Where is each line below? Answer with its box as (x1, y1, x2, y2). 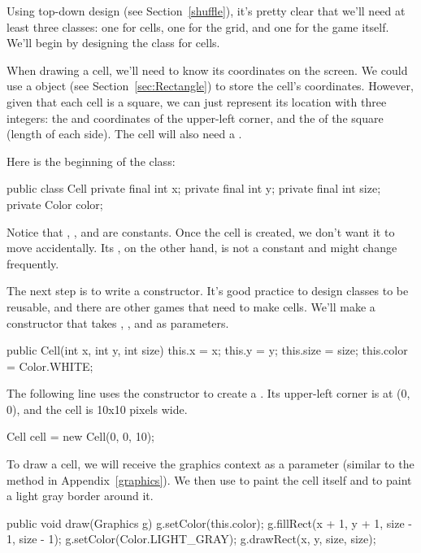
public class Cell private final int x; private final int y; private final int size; (7, 180, 381, 197)
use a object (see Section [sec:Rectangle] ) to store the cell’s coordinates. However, (7, 77, 414, 94)
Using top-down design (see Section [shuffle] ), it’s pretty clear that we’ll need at (7, 2, 406, 19)
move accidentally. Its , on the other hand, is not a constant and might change (7, 239, 397, 256)
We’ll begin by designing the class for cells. (7, 34, 220, 51)
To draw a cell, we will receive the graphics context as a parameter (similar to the (7, 455, 414, 472)
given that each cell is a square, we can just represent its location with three (7, 93, 387, 110)
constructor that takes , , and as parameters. (7, 314, 229, 331)
